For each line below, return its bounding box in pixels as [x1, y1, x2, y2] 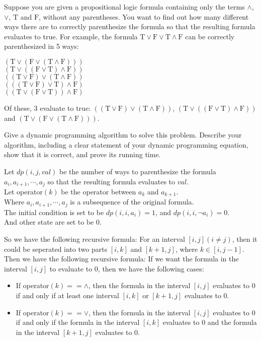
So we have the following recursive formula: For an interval [4, 234, 185, 244]
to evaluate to [49, 263, 93, 274]
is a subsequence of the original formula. [70, 196, 194, 207]
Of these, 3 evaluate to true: [4, 102, 91, 113]
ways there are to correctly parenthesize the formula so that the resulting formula [4, 21, 255, 32]
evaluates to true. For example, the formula [4, 31, 138, 41]
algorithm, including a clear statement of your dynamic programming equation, [4, 139, 248, 150]
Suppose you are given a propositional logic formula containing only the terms [4, 2, 245, 12]
